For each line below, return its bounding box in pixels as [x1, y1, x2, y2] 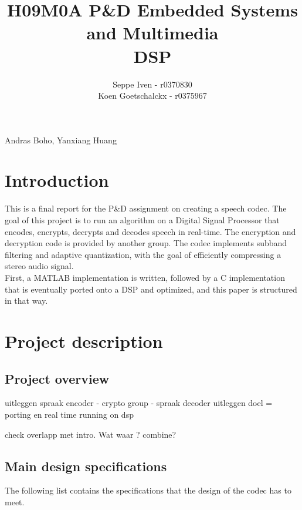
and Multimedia [86, 21, 219, 45]
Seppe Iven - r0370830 [113, 78, 192, 90]
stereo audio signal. [5, 260, 74, 272]
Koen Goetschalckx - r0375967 [98, 89, 207, 102]
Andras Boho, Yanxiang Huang [5, 133, 117, 146]
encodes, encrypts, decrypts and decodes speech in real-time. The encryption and [5, 225, 296, 237]
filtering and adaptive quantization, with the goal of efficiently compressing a [5, 248, 281, 260]
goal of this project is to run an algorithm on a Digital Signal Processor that [5, 214, 280, 226]
